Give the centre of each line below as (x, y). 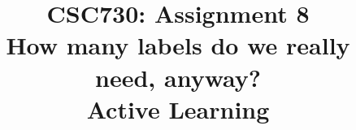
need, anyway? (178, 77)
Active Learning (178, 108)
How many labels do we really (178, 45)
